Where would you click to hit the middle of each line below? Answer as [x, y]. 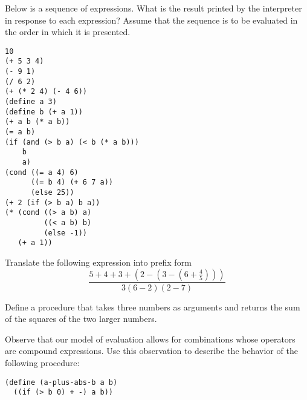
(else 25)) [52, 192]
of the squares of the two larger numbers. [81, 319]
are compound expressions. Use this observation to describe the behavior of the [151, 351]
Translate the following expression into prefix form [98, 262]
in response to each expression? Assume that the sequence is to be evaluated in [151, 20]
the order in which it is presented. [68, 32]
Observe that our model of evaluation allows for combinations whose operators [150, 339]
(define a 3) [31, 102]
